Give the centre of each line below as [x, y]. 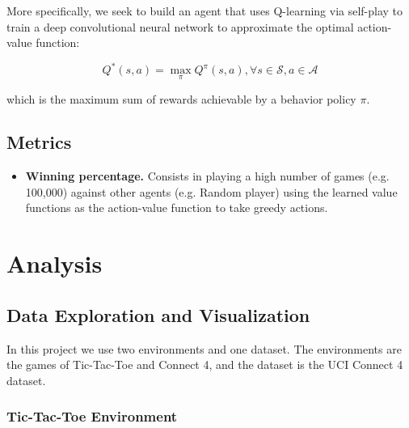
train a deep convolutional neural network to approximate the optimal [180, 26]
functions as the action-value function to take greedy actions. [177, 208]
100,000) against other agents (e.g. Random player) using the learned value [211, 191]
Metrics [39, 142]
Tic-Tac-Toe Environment [92, 416]
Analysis [55, 263]
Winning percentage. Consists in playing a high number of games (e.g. [207, 176]
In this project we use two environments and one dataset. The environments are [204, 348]
